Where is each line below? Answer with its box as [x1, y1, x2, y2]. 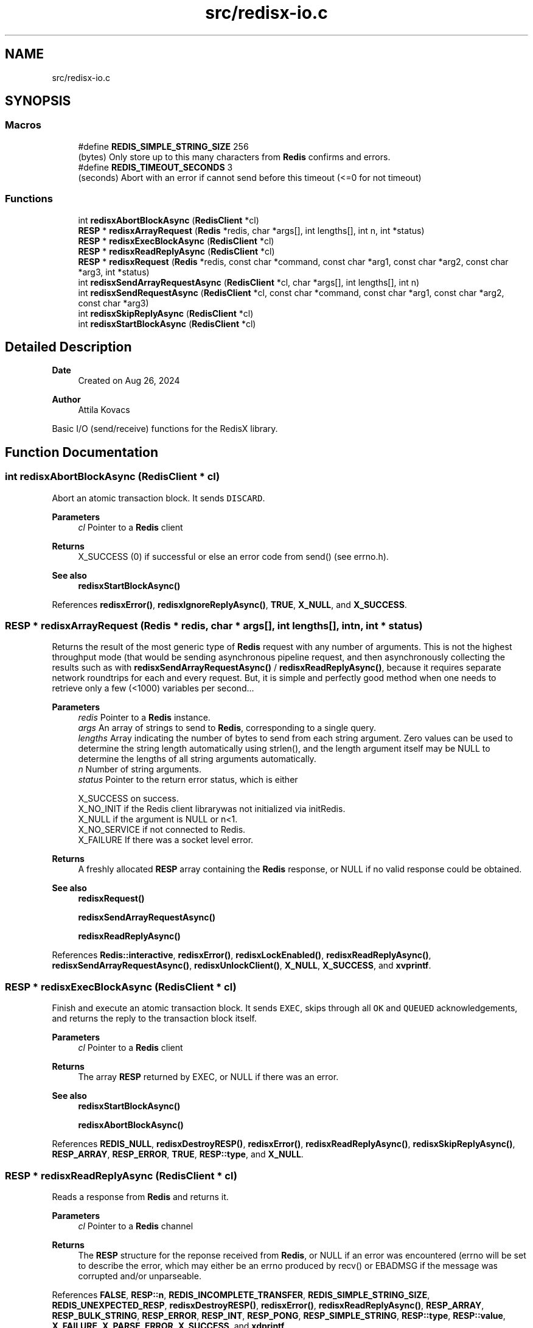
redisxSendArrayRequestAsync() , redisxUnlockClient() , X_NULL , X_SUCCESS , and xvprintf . [52, 960, 431, 971]
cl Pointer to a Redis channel [78, 1220, 193, 1231]
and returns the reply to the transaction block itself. [52, 1013, 257, 1024]
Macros [5, 119, 41, 132]
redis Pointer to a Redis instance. [78, 712, 211, 723]
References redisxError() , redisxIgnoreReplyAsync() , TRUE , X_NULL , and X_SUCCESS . [52, 599, 407, 610]
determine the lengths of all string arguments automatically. [78, 754, 316, 765]
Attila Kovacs [78, 404, 130, 415]
